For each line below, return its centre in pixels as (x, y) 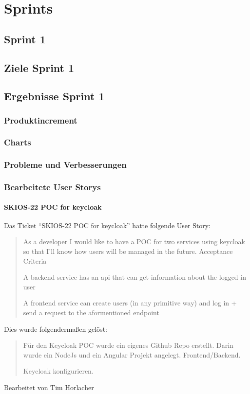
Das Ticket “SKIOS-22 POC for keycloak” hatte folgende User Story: (107, 225)
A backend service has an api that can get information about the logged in (135, 277)
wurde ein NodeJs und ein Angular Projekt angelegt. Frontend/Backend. (132, 354)
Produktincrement (41, 120)
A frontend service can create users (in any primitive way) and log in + (130, 303)
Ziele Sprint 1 (39, 67)
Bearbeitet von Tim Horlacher (49, 387)
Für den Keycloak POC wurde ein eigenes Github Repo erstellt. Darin (128, 345)
